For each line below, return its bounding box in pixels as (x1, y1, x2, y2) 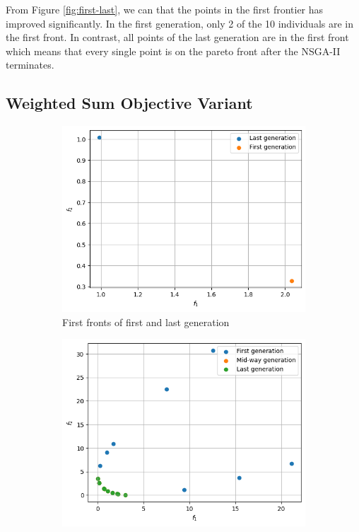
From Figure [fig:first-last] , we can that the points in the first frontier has (6, 2, 324, 16)
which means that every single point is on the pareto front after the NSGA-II (6, 43, 341, 58)
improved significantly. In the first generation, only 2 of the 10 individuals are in (6, 16, 353, 30)
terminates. (6, 57, 54, 72)
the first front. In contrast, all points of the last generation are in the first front (6, 30, 349, 45)
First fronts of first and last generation (62, 314, 230, 329)
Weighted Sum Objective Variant (6, 92, 253, 114)
